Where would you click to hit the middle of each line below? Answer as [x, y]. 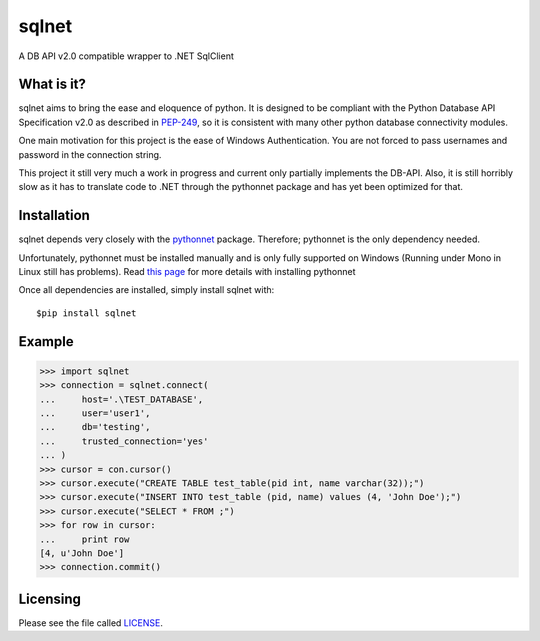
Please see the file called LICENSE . [91, 622]
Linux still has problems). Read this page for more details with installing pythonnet [187, 272]
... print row [84, 539]
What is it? [52, 84]
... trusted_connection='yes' [124, 441]
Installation [54, 215]
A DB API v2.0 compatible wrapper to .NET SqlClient [126, 56]
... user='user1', [95, 413]
